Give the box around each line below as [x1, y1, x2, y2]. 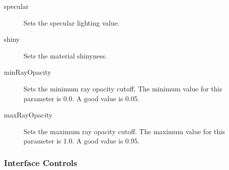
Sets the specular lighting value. [24, 17, 120, 28]
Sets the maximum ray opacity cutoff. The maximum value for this [24, 126, 225, 136]
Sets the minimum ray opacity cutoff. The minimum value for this [24, 83, 223, 93]
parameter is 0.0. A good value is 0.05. [24, 93, 140, 103]
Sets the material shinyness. [24, 50, 107, 60]
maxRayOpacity [4, 110, 53, 120]
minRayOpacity [4, 67, 51, 77]
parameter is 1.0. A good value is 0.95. [24, 136, 140, 146]
